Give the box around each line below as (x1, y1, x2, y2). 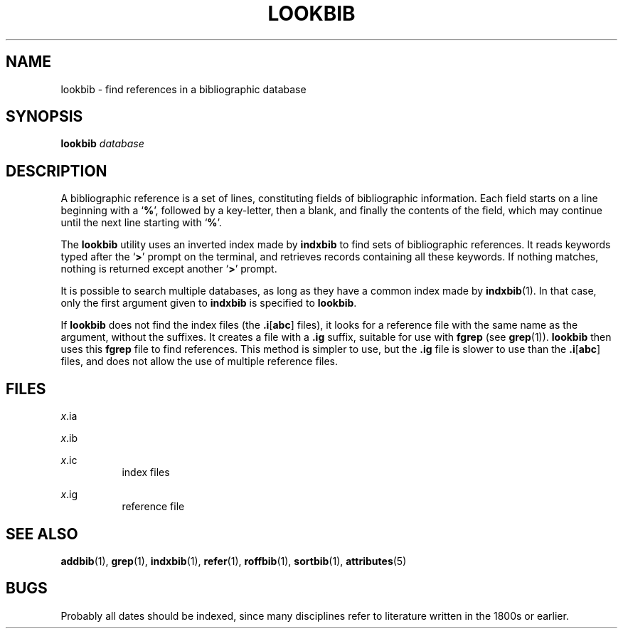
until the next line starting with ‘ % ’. (60, 216, 222, 229)
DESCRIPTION (6, 162, 107, 180)
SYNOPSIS (6, 107, 83, 126)
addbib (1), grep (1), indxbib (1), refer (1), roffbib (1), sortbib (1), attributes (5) (60, 554, 407, 567)
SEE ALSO (6, 524, 78, 543)
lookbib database (60, 137, 144, 150)
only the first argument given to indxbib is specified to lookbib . (60, 297, 357, 310)
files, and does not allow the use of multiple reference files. (60, 355, 338, 368)
